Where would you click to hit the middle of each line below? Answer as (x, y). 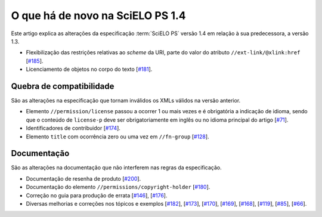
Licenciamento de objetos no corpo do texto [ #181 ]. (89, 69)
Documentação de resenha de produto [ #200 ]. (83, 178)
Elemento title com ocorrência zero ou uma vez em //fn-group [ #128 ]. (117, 137)
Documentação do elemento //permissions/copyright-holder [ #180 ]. (118, 187)
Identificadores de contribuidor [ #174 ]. (73, 128)
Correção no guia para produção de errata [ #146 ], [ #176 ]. (97, 195)
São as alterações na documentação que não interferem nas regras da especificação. (116, 168)
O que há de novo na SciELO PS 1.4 (98, 15)
